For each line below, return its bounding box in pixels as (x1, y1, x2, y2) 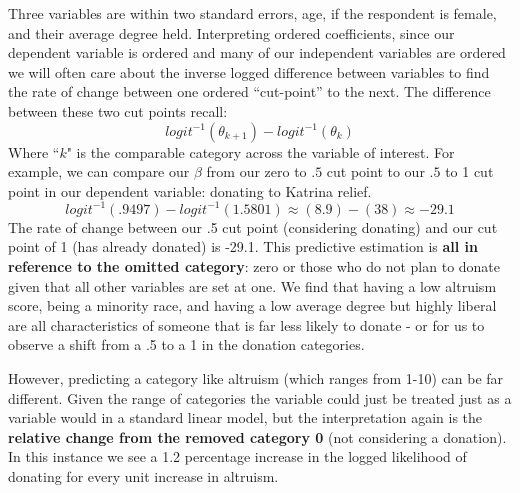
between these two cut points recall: (8, 100, 228, 121)
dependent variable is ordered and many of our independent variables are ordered (8, 42, 506, 63)
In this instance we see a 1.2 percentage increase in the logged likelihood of (8, 446, 467, 467)
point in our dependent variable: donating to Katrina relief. (8, 180, 372, 201)
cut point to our (326, 161, 425, 182)
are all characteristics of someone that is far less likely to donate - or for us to (8, 314, 485, 335)
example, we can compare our (8, 161, 190, 182)
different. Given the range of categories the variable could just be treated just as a (8, 387, 512, 408)
